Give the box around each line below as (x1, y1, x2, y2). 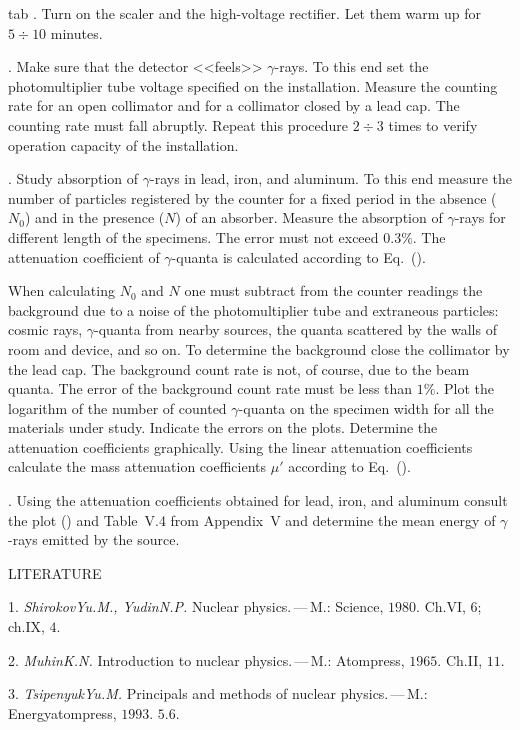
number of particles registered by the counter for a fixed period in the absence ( (8, 187, 497, 208)
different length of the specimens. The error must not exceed (8, 226, 379, 247)
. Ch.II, (437, 649, 483, 670)
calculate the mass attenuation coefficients (8, 456, 267, 477)
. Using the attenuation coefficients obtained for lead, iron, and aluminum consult (8, 490, 508, 511)
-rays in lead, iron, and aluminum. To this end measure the (149, 168, 513, 189)
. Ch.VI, (416, 596, 466, 617)
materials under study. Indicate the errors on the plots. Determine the (8, 417, 438, 438)
